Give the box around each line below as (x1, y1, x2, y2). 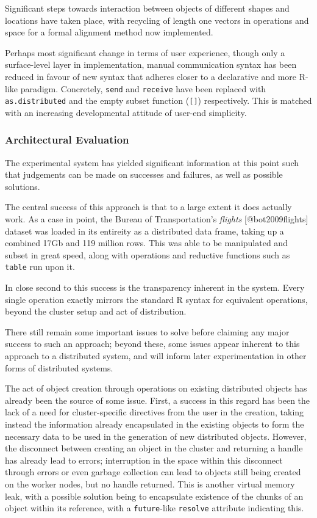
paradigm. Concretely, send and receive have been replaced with (20, 82, 266, 95)
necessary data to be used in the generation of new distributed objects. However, (5, 429, 307, 442)
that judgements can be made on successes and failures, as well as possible (5, 168, 283, 181)
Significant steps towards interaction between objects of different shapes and (5, 2, 290, 14)
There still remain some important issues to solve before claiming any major (5, 325, 290, 338)
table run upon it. (5, 260, 75, 273)
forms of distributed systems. (5, 361, 113, 374)
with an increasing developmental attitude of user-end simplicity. (5, 106, 247, 119)
